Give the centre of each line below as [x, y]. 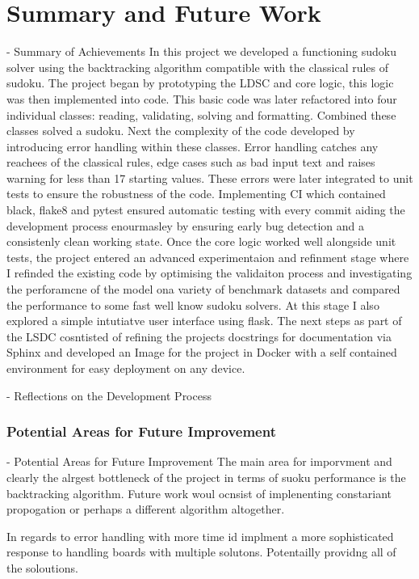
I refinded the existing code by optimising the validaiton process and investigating [209, 273]
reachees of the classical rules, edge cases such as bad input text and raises [191, 162]
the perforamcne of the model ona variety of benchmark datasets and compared [203, 289]
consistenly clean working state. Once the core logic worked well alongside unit [201, 241]
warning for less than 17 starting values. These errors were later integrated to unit [210, 178]
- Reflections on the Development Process [109, 395]
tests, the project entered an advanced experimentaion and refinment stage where [208, 257]
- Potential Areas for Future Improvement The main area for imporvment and [199, 461]
